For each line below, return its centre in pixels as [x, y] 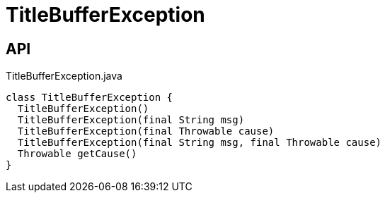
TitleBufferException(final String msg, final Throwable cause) [200, 143]
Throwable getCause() [77, 154]
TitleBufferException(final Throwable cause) [146, 131]
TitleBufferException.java [64, 76]
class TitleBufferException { [90, 98]
